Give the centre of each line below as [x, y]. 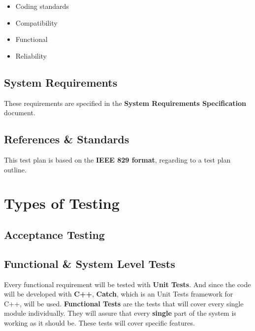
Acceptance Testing [54, 234]
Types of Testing [62, 203]
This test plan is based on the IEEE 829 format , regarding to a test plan [117, 159]
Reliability [31, 55]
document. [20, 113]
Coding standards [42, 6]
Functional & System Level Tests [90, 263]
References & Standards [67, 139]
